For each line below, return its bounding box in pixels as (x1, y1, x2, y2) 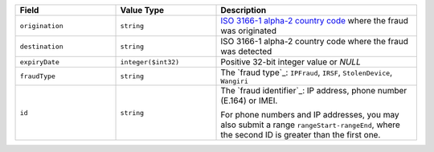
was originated (220, 25, 277, 36)
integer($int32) (120, 57, 180, 66)
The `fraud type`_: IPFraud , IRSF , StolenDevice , (220, 67, 393, 78)
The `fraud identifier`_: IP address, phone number (220, 85, 407, 96)
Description (220, 5, 267, 15)
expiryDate (19, 57, 60, 66)
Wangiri (220, 77, 249, 85)
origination (19, 21, 63, 30)
